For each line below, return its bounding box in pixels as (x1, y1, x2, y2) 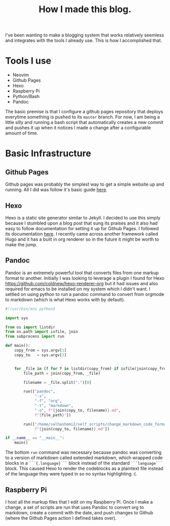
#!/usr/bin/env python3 (5, 306, 56, 312)
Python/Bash (12, 94, 40, 100)
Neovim (12, 72, 29, 78)
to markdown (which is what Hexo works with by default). (5, 296, 125, 302)
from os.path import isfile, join (5, 329, 78, 334)
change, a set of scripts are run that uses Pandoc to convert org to (5, 504, 144, 510)
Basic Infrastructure (5, 148, 92, 159)
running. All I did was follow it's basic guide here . (5, 187, 108, 193)
